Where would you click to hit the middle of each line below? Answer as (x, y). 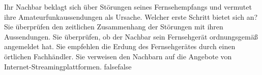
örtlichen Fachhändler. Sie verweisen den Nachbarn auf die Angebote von (118, 56)
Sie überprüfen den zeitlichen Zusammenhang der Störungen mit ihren (114, 27)
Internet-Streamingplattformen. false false (68, 66)
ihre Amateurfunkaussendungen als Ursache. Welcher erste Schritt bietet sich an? (131, 16)
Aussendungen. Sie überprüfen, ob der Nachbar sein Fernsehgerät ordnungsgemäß (131, 36)
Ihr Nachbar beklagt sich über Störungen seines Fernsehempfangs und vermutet (128, 7)
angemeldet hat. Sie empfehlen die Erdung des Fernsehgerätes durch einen (120, 46)
